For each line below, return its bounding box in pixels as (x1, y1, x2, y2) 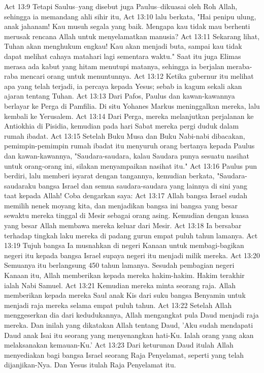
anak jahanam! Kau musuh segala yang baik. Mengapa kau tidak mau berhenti (4, 21, 250, 32)
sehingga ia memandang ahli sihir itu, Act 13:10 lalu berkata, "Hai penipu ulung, (4, 11, 256, 21)
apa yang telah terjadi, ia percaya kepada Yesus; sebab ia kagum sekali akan (4, 80, 242, 91)
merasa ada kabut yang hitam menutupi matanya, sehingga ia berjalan (4, 60, 224, 71)
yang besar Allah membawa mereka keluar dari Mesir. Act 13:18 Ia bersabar (4, 220, 242, 231)
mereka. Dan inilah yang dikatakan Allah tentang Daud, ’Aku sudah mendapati (4, 320, 253, 330)
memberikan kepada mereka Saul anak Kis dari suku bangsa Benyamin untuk (4, 290, 246, 300)
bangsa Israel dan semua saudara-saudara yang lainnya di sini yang (38, 180, 248, 191)
